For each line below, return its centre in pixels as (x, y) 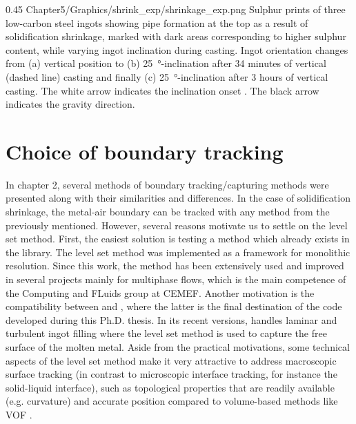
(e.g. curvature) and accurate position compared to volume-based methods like (172, 401)
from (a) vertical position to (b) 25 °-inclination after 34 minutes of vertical (166, 63)
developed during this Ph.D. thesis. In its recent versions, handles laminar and (171, 319)
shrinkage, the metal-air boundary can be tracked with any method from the (168, 212)
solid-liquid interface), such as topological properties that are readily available (170, 387)
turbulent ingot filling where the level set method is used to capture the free (166, 333)
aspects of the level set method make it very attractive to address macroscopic (171, 360)
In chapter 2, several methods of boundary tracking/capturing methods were (167, 184)
